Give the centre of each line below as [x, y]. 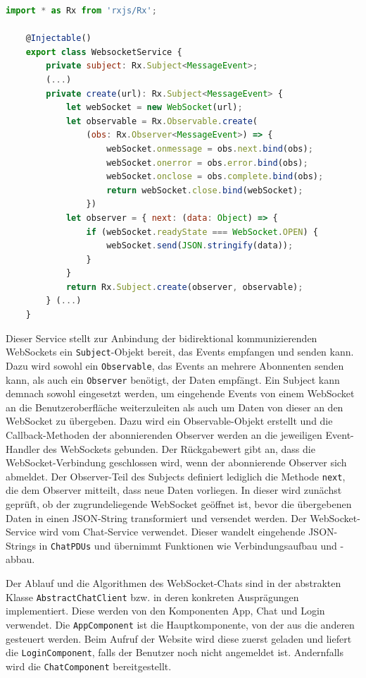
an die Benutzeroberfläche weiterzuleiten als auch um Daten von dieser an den [175, 407]
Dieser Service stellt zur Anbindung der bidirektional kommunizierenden [162, 338]
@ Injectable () [58, 38]
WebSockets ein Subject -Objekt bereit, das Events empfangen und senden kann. [180, 352]
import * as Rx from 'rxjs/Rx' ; [81, 11]
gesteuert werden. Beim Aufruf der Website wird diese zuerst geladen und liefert [179, 638]
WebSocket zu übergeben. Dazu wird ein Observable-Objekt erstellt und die [169, 421]
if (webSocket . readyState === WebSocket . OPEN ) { [202, 232]
